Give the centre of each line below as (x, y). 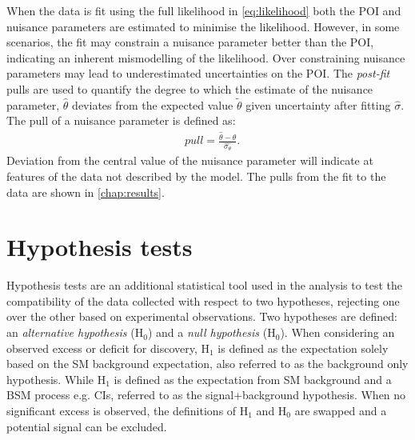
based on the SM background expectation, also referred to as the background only (207, 364)
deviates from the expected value (153, 104)
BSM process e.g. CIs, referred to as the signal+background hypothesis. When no (206, 395)
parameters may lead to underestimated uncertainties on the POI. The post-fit (198, 73)
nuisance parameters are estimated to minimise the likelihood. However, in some (203, 26)
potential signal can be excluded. (87, 426)
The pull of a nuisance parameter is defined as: (121, 120)
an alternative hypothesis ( (71, 332)
